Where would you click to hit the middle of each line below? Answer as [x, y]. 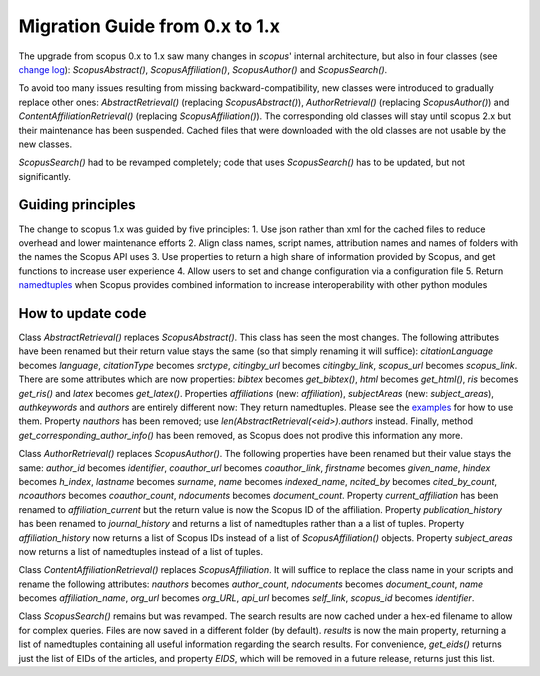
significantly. [45, 176]
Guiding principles [77, 205]
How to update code [82, 313]
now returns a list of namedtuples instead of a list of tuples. [141, 551]
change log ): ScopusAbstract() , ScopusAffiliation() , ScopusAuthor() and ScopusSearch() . [203, 69]
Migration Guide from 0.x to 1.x [149, 26]
